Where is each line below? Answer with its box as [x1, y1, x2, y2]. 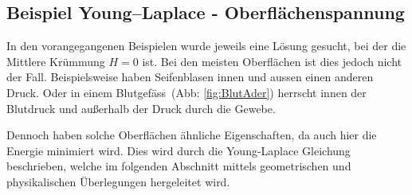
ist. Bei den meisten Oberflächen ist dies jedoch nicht [142, 53, 402, 69]
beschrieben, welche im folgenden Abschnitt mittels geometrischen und [6, 158, 351, 174]
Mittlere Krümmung [6, 53, 105, 69]
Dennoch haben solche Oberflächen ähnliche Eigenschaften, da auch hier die [6, 127, 377, 143]
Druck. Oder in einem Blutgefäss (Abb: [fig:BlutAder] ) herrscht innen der [6, 84, 367, 100]
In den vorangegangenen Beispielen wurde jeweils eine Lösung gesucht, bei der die [6, 37, 406, 54]
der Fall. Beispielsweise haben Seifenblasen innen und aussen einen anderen [6, 68, 374, 85]
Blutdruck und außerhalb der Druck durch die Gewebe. [6, 99, 276, 116]
